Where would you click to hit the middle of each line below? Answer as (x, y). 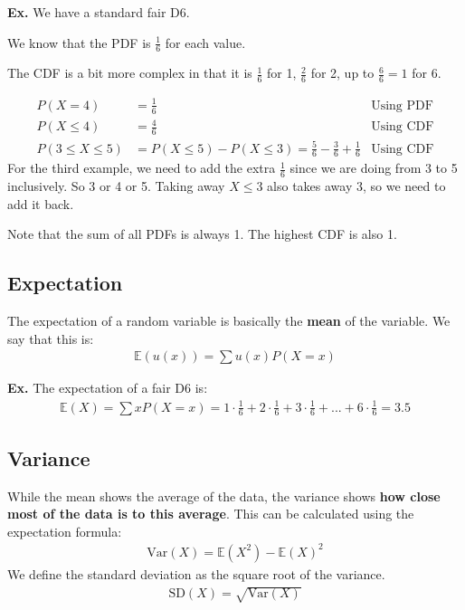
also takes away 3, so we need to (356, 186)
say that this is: (51, 338)
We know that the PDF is (79, 42)
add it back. (41, 203)
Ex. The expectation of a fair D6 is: (108, 388)
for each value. (205, 42)
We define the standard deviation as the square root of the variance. (196, 573)
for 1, (282, 73)
